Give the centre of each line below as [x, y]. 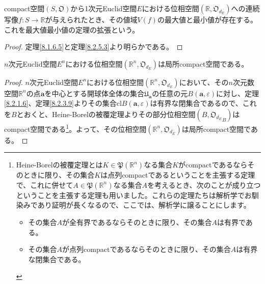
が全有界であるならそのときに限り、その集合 [137, 222]
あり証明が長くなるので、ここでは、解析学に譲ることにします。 [144, 205]
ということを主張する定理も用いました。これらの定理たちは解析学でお [134, 195]
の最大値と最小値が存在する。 [207, 19]
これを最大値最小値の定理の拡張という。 [72, 29]
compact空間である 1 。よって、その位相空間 [75, 128]
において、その [204, 82]
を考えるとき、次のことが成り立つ [204, 184]
